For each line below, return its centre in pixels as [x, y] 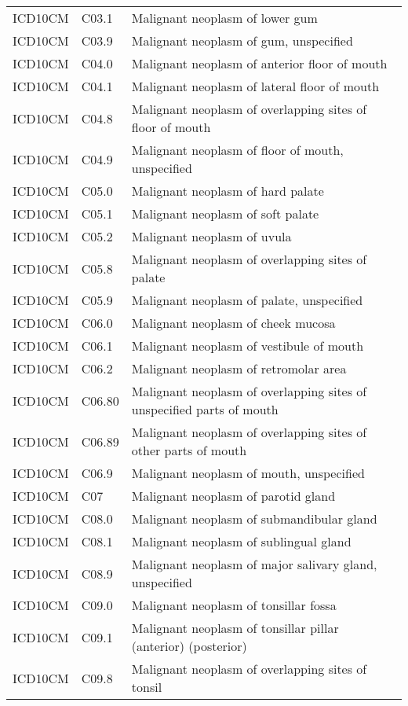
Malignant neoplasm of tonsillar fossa [234, 605]
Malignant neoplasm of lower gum [224, 18]
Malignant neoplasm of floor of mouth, [237, 150]
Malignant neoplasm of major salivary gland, [254, 564]
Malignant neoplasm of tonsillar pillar [235, 628]
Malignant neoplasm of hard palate [228, 191]
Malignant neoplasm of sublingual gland [241, 541]
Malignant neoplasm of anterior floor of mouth [259, 63]
